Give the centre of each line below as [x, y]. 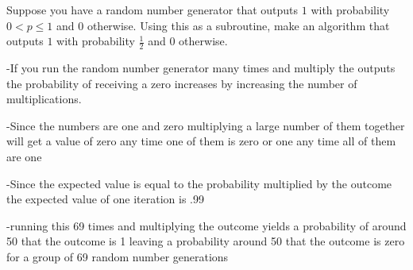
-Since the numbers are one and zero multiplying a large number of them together [206, 125]
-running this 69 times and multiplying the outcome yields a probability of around [206, 225]
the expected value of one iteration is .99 [105, 199]
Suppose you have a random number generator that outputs [152, 10]
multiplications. [44, 99]
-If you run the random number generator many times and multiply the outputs [201, 68]
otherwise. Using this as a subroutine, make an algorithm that [238, 25]
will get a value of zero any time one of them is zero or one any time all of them [201, 141]
